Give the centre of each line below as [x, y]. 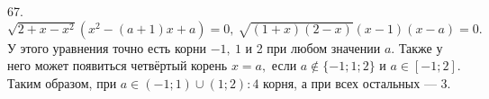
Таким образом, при [62, 82]
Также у [421, 47]
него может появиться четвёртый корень [118, 65]
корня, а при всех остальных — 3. [357, 82]
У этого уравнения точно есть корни [107, 47]
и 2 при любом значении [313, 47]
